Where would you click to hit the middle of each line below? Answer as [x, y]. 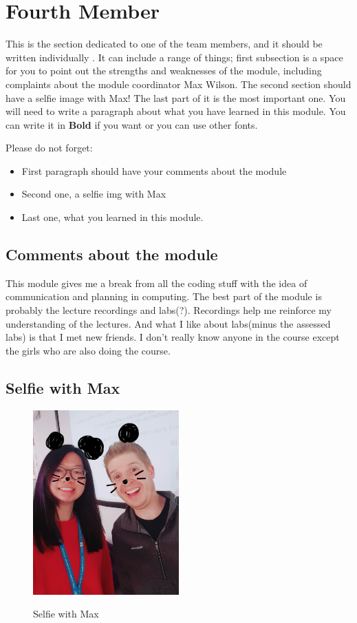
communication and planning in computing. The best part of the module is [164, 296]
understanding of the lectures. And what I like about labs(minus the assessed [168, 323]
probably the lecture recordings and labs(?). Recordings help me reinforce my [169, 310]
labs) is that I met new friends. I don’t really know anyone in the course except [173, 337]
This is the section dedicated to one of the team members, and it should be [164, 44]
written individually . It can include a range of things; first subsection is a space [174, 57]
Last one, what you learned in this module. [112, 217]
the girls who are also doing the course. [88, 350]
